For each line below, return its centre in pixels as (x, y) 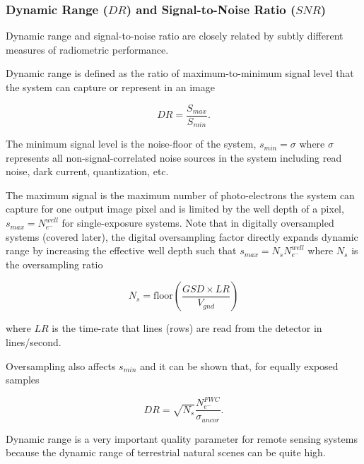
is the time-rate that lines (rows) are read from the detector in (187, 328)
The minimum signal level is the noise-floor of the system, (131, 144)
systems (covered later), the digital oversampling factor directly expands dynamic (182, 236)
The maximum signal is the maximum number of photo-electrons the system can (180, 195)
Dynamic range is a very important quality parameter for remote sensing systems (182, 438)
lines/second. (34, 342)
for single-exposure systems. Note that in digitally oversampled (198, 223)
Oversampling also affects (61, 365)
